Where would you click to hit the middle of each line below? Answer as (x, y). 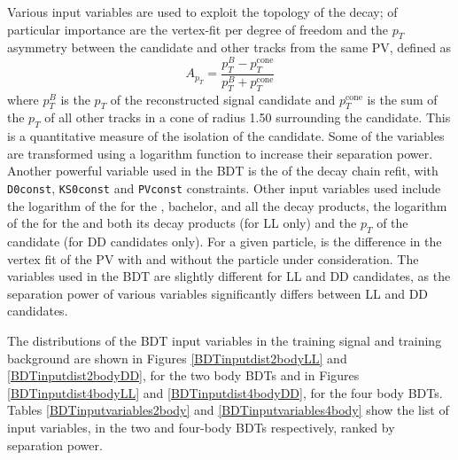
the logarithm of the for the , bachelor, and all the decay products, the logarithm (227, 205)
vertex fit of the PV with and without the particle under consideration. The (213, 258)
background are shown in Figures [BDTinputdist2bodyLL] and (177, 358)
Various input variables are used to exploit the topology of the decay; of (202, 12)
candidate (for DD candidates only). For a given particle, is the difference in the (225, 242)
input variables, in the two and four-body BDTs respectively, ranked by (201, 428)
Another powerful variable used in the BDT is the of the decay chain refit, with (223, 171)
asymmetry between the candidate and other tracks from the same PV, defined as (229, 47)
